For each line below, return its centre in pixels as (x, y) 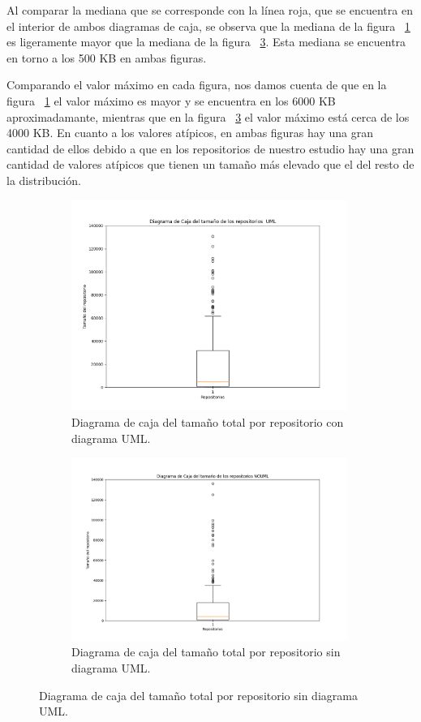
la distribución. (44, 180)
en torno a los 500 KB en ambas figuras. (107, 57)
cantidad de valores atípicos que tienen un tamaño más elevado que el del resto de (210, 164)
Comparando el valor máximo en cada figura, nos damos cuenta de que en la (197, 85)
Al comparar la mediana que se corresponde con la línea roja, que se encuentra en (210, 10)
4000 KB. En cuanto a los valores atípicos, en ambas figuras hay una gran (190, 133)
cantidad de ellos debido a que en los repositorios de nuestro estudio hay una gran (210, 148)
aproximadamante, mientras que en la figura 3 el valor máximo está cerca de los (208, 116)
